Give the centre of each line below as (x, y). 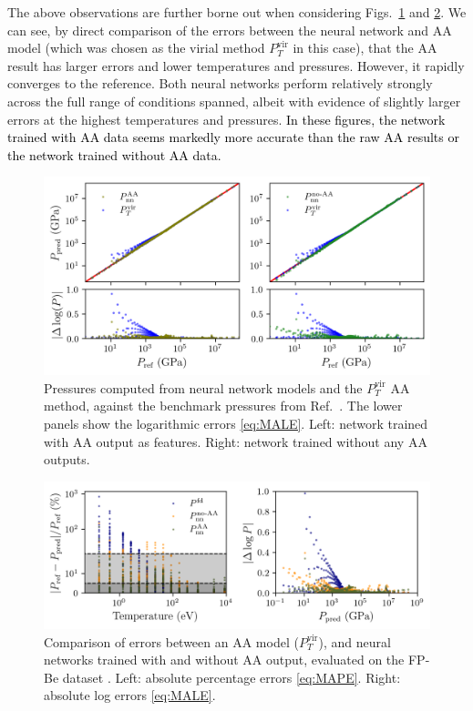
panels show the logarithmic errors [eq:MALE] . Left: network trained (236, 423)
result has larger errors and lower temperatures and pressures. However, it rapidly (236, 65)
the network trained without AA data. (114, 154)
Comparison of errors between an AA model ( (171, 641)
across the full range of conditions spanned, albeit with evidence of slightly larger (234, 101)
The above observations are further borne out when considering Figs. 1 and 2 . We (237, 12)
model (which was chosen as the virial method (136, 48)
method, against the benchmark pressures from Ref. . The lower (223, 406)
